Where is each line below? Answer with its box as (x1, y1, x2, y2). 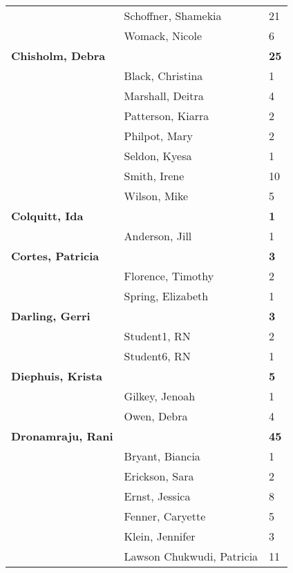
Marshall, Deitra (124, 88, 204, 104)
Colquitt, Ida (11, 208, 84, 224)
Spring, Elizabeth (124, 288, 209, 304)
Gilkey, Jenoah (124, 388, 196, 404)
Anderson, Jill (124, 228, 192, 244)
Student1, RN (124, 328, 191, 344)
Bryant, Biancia (124, 448, 200, 464)
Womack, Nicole (124, 28, 202, 43)
